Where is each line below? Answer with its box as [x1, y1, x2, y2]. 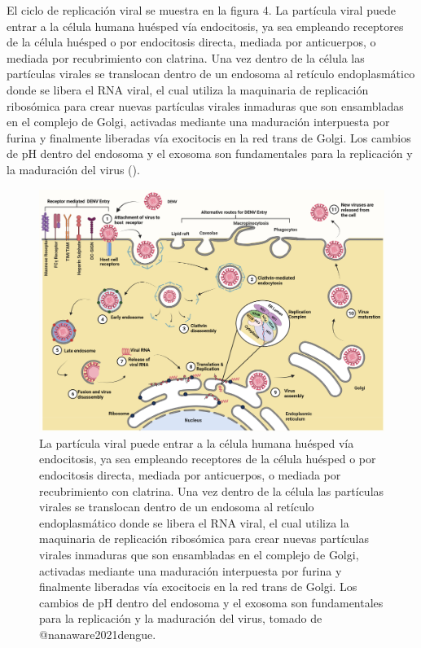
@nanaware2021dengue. [39, 625, 156, 642]
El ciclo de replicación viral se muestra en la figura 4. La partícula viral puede [7, 2, 396, 18]
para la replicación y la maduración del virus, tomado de [39, 610, 322, 627]
